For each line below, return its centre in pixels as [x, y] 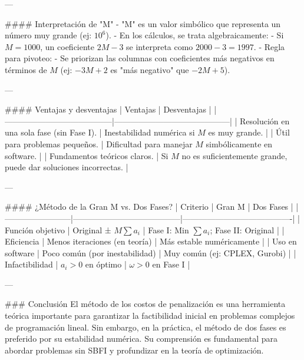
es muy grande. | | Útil [249, 132]
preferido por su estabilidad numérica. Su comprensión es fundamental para [141, 338]
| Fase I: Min [166, 229]
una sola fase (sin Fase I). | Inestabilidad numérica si [100, 132]
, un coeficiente [67, 46]
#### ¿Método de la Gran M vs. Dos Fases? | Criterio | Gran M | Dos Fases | [149, 207]
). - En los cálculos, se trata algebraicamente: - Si [195, 35]
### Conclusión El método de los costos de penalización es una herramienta [145, 304]
